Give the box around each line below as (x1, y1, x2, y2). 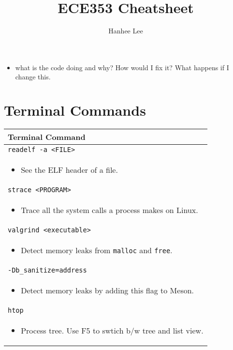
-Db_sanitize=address (8, 266, 87, 274)
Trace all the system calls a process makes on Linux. (21, 204, 198, 216)
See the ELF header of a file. (21, 164, 118, 176)
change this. (15, 72, 51, 82)
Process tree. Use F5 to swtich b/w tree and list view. (21, 325, 204, 336)
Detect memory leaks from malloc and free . (21, 244, 173, 256)
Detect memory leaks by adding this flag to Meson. (21, 285, 194, 296)
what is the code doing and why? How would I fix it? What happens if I (15, 62, 229, 72)
